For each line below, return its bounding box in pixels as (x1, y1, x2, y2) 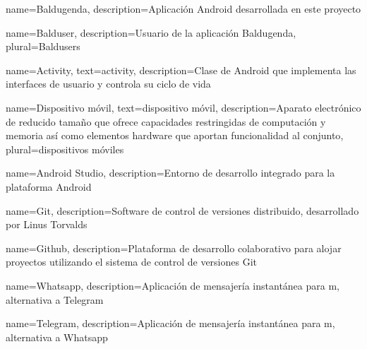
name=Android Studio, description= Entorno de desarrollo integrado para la (6, 165, 335, 180)
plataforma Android (6, 179, 92, 194)
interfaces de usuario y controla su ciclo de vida (6, 76, 211, 91)
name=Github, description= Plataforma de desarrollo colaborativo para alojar (6, 240, 342, 255)
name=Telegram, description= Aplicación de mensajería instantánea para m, (6, 316, 335, 331)
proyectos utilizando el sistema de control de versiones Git (6, 254, 258, 269)
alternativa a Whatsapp (6, 329, 108, 344)
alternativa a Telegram (6, 292, 104, 307)
